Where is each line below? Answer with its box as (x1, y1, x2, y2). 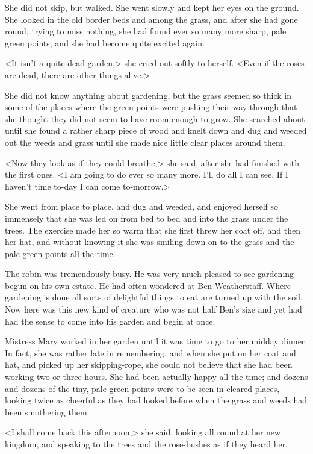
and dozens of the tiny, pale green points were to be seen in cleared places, (5, 382, 280, 394)
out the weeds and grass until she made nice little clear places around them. (5, 135, 285, 148)
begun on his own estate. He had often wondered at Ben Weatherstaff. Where (5, 279, 291, 291)
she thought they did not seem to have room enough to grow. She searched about (5, 112, 305, 125)
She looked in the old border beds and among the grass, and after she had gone (5, 13, 298, 25)
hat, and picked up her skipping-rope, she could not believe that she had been (5, 358, 293, 371)
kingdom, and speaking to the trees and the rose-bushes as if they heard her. (5, 438, 288, 450)
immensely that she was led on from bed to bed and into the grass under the (5, 211, 288, 224)
